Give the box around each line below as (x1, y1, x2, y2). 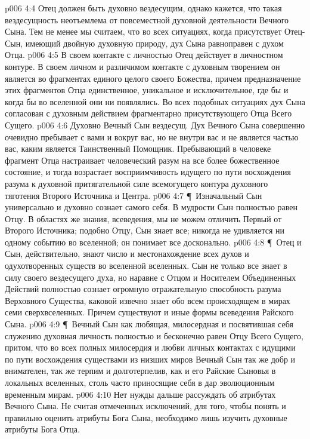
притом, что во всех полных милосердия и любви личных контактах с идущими (5, 341, 296, 354)
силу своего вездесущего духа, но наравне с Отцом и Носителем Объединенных (5, 271, 296, 283)
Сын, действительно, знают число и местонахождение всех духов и (5, 247, 249, 260)
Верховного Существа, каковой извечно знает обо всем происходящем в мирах (5, 294, 290, 306)
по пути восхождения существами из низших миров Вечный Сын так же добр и (5, 352, 296, 365)
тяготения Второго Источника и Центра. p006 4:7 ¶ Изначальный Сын (5, 189, 262, 201)
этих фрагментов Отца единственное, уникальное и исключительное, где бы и (5, 84, 289, 96)
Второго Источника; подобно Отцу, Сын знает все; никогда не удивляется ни (5, 224, 285, 237)
